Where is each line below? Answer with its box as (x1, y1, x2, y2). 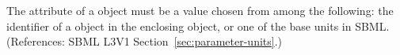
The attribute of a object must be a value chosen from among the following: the (6, 2, 394, 18)
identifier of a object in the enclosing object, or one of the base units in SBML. (6, 17, 390, 34)
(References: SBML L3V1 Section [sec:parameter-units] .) (6, 33, 283, 49)
